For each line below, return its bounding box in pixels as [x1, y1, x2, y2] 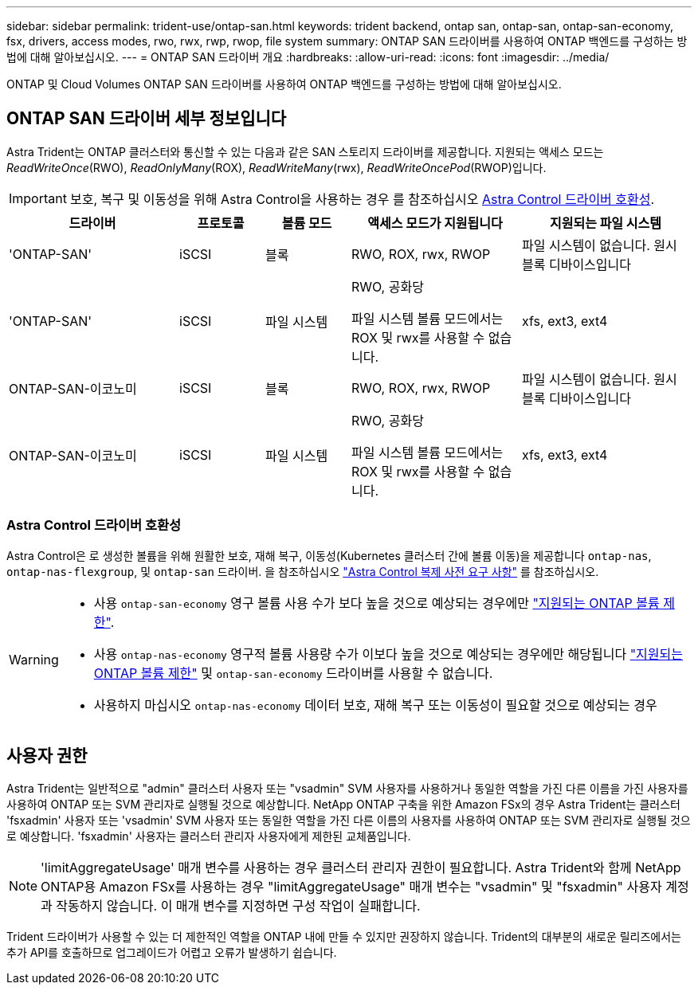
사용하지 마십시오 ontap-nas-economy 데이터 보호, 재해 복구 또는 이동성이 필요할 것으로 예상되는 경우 [93, 696, 657, 713]
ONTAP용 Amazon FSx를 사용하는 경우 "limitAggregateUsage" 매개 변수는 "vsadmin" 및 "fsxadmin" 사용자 [41, 879, 662, 895]
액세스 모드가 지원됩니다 [367, 214, 503, 231]
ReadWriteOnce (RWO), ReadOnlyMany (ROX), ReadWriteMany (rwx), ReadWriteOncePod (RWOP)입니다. [6, 160, 547, 174]
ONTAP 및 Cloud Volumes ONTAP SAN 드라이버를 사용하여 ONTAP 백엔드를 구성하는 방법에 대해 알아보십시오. [6, 77, 562, 91]
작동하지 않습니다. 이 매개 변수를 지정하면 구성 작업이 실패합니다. [56, 898, 421, 915]
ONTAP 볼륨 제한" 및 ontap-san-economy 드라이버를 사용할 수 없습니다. [93, 664, 493, 681]
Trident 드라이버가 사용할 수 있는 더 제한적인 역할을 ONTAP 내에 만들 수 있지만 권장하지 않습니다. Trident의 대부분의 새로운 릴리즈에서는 [6, 930, 681, 944]
